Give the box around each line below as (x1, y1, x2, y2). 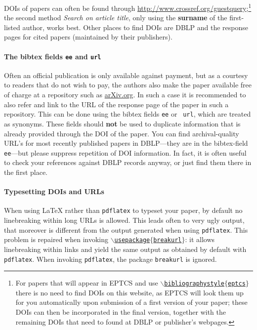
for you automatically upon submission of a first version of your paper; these (15, 297, 248, 307)
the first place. (4, 166, 48, 177)
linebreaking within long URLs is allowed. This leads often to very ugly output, (4, 215, 245, 225)
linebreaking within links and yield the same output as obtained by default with (4, 244, 247, 254)
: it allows (185, 234, 215, 245)
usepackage (114, 237, 150, 244)
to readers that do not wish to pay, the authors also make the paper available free (4, 80, 252, 90)
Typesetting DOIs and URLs (4, 186, 104, 197)
